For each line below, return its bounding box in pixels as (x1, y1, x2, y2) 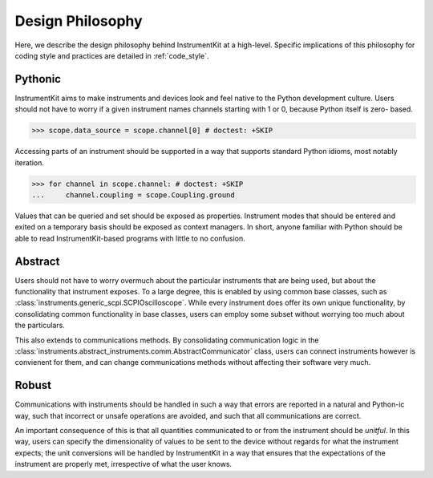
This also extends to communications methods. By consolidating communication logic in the (14, 335, 319, 345)
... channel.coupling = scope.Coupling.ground (31, 190, 236, 200)
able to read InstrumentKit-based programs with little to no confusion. (14, 233, 245, 243)
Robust (14, 379, 52, 392)
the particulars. (14, 321, 66, 330)
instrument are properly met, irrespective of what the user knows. (14, 460, 233, 469)
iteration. (14, 157, 44, 168)
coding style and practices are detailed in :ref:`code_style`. (14, 51, 209, 60)
